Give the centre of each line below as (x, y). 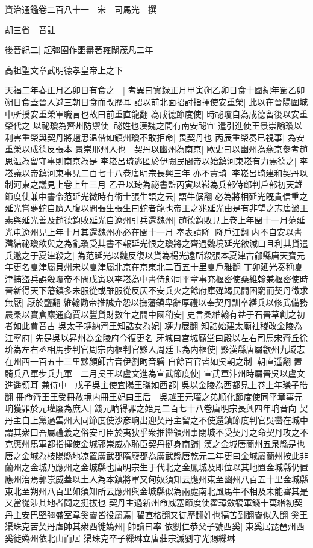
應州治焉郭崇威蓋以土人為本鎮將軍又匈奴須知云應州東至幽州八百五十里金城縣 (156, 479)
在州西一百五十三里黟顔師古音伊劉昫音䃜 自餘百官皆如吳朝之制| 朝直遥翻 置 (153, 361)
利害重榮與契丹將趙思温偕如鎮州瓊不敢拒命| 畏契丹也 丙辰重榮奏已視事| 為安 (155, 137)
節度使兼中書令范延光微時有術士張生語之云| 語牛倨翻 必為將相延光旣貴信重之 (156, 196)
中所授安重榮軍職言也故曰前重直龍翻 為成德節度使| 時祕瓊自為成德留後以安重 (156, 113)
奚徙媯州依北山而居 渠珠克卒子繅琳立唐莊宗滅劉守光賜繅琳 (120, 537)
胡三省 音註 (30, 29)
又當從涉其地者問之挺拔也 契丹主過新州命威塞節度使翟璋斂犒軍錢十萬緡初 (150, 503)
